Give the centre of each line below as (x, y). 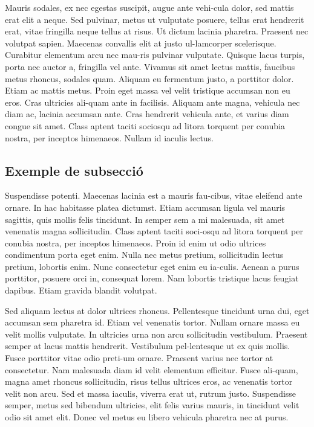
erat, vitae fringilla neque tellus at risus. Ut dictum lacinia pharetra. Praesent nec (157, 31)
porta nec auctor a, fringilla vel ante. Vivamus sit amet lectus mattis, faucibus (150, 66)
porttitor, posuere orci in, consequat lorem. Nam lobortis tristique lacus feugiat (152, 278)
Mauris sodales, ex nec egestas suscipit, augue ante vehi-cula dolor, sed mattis (149, 7)
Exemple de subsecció (74, 170)
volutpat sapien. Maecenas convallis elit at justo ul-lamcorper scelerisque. (141, 43)
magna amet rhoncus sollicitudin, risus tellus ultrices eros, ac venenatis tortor (149, 381)
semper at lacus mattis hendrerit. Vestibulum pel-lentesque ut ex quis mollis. (148, 346)
